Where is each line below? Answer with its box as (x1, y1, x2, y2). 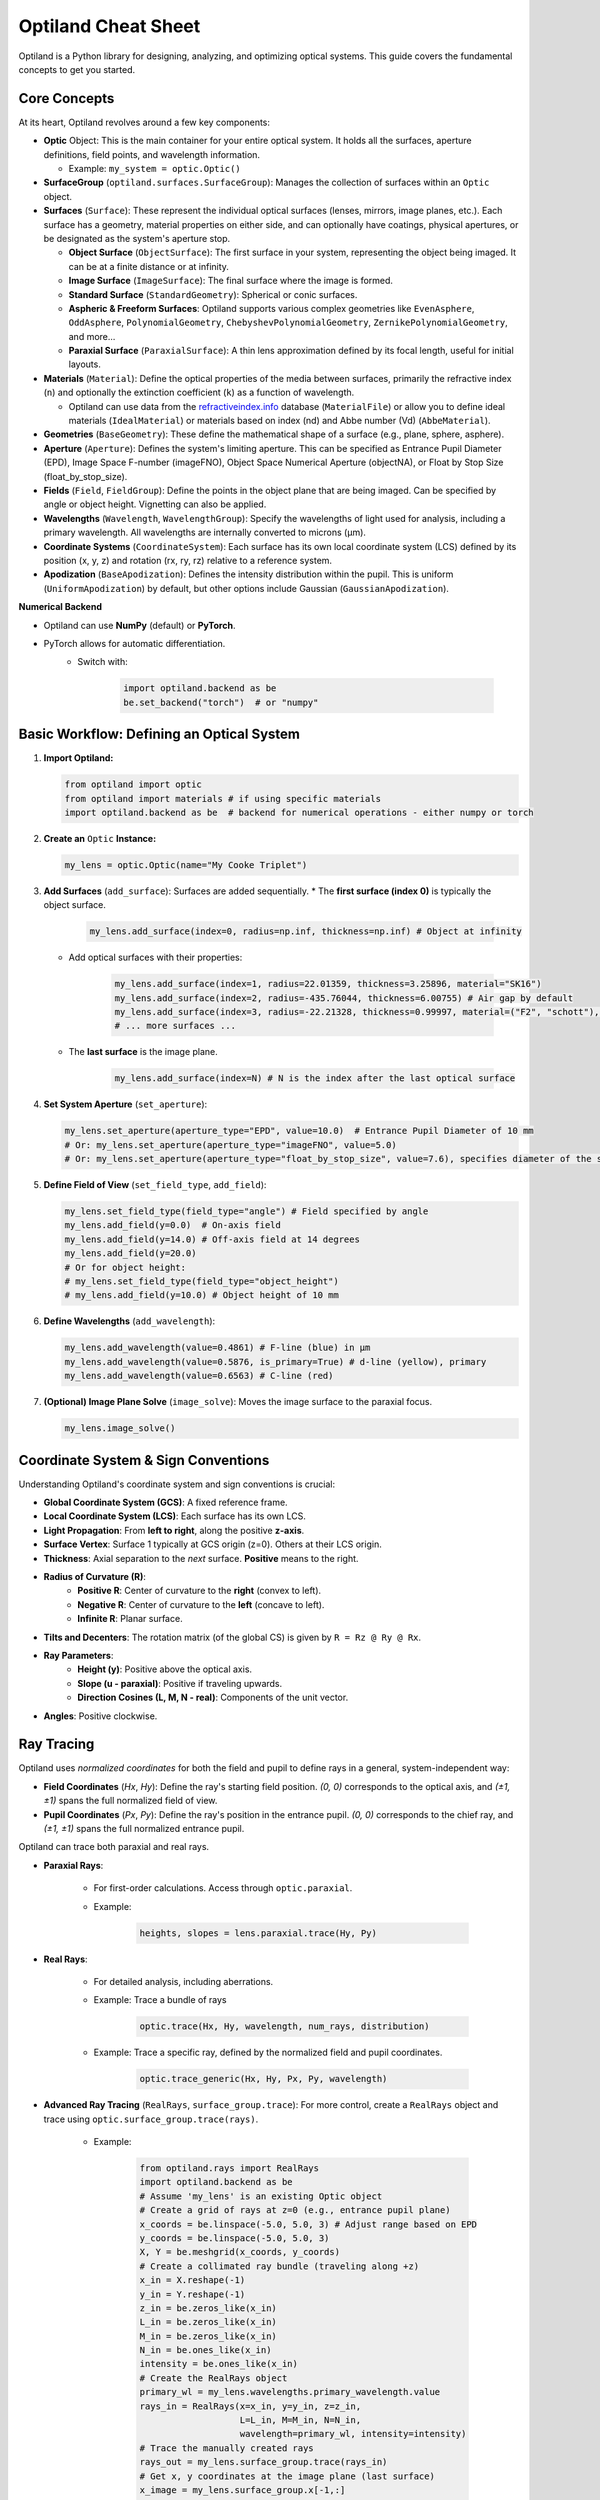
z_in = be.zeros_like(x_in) (139, 2302, 277, 2314)
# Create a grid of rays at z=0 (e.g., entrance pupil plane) (139, 2205, 451, 2216)
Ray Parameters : (43, 1649, 114, 1661)
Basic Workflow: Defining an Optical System (18, 726, 300, 743)
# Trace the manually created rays (139, 2442, 314, 2454)
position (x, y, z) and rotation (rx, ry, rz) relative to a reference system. (43, 554, 333, 566)
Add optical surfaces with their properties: (68, 951, 243, 964)
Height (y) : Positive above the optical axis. (77, 1663, 253, 1675)
